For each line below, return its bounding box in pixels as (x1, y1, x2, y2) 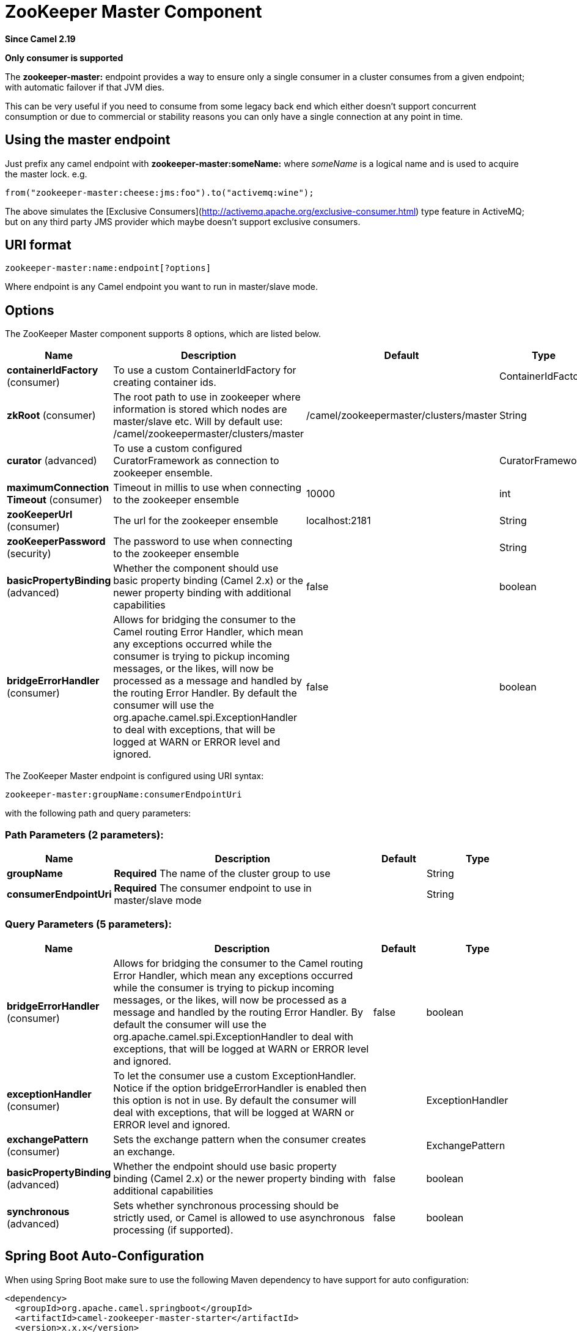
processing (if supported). (113, 1223, 233, 1236)
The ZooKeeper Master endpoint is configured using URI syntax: (5, 771, 264, 782)
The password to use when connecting (113, 535, 293, 548)
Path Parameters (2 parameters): (5, 828, 164, 841)
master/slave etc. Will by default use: (113, 415, 283, 428)
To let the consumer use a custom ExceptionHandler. (113, 1069, 356, 1082)
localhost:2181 (306, 514, 371, 527)
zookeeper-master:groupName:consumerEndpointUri (5, 790, 242, 800)
